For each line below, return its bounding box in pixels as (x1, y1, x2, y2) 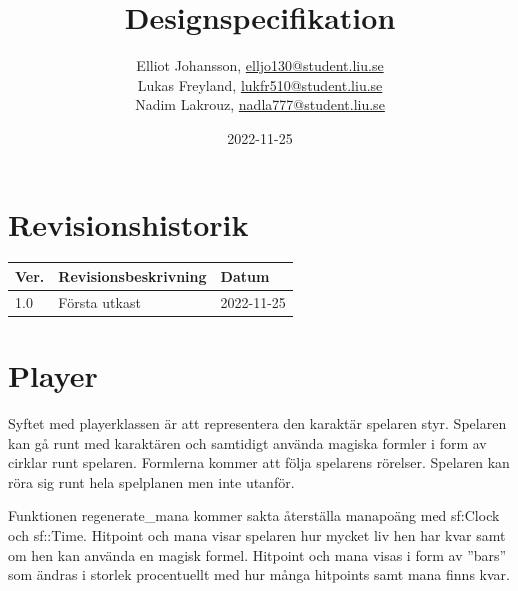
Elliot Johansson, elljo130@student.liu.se (136, 55, 384, 76)
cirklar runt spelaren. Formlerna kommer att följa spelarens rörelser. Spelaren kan (8, 452, 510, 473)
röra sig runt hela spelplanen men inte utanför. (8, 471, 295, 492)
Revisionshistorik (8, 203, 249, 244)
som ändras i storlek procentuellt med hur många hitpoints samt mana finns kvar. (8, 564, 510, 585)
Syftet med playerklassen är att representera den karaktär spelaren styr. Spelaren (8, 413, 507, 433)
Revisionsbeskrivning (58, 265, 207, 286)
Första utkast (58, 291, 141, 312)
